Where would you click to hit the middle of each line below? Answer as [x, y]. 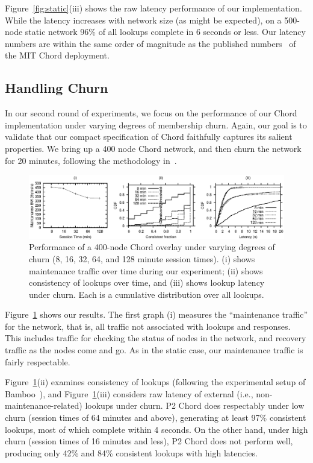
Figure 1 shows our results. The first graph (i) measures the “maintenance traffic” [156, 314]
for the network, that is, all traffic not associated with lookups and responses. [148, 326]
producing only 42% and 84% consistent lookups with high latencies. [131, 452]
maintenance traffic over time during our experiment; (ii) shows [146, 270]
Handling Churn [57, 88]
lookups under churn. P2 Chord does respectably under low [195, 405]
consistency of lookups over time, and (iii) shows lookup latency [147, 282]
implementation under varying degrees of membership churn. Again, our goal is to [156, 124]
